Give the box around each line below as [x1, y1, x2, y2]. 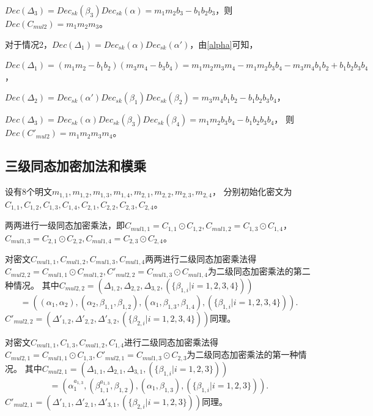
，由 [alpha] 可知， [190, 37, 258, 50]
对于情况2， [5, 37, 52, 50]
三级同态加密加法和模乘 [5, 156, 146, 175]
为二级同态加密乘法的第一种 [186, 348, 298, 361]
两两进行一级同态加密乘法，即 [5, 219, 125, 232]
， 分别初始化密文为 [212, 185, 292, 198]
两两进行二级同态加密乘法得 [145, 252, 257, 265]
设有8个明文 [5, 185, 52, 198]
